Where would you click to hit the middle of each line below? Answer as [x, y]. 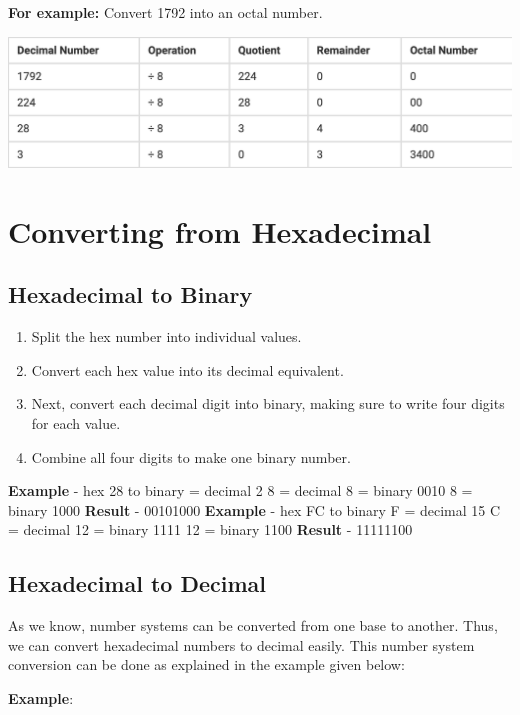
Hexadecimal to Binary [130, 294]
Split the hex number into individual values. [166, 336]
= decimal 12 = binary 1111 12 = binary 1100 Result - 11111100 [210, 529]
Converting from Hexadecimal [220, 230]
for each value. [76, 422]
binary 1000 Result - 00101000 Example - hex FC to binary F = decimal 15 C [254, 509]
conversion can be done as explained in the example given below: [206, 664]
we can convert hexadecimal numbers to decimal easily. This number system [241, 644]
